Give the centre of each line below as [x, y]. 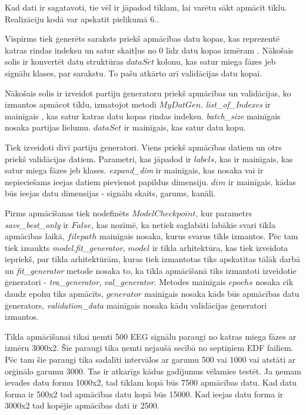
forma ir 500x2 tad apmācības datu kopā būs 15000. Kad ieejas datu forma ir [144, 394]
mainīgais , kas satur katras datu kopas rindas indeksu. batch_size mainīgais [143, 116]
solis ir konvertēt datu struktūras [64, 61]
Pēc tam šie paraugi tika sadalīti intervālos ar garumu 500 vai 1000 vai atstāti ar [150, 359]
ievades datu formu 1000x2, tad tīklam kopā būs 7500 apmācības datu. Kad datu [151, 382]
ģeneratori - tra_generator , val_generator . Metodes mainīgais [115, 282]
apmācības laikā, [35, 236]
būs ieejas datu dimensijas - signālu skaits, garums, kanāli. [110, 193]
